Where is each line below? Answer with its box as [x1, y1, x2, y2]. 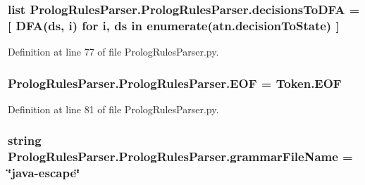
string [8, 132, 42, 149]
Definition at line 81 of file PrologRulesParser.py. [8, 101, 219, 116]
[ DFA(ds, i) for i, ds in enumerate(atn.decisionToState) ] [8, 16, 340, 34]
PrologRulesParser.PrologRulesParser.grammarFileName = [8, 148, 353, 165]
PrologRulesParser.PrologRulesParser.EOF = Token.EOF [8, 74, 342, 91]
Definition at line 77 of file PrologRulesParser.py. [8, 44, 219, 59]
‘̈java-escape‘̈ [8, 164, 80, 181]
